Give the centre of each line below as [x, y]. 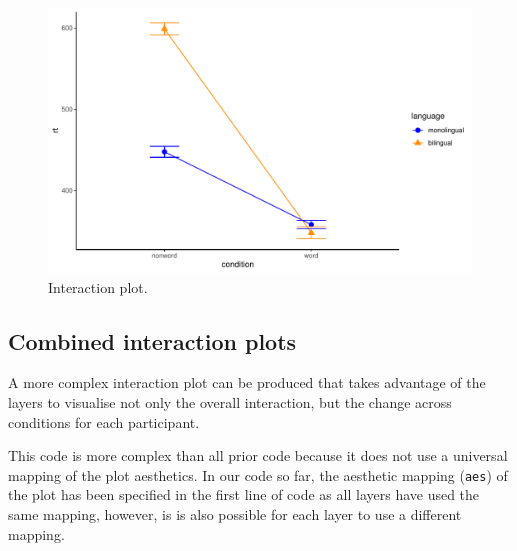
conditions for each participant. [104, 421]
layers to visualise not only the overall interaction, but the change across [230, 401]
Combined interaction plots [152, 340]
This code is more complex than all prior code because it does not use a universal [258, 455]
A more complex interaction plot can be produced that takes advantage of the [247, 382]
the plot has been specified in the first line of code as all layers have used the [244, 494]
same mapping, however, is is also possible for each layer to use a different [235, 514]
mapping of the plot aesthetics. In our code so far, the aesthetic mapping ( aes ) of [258, 474]
